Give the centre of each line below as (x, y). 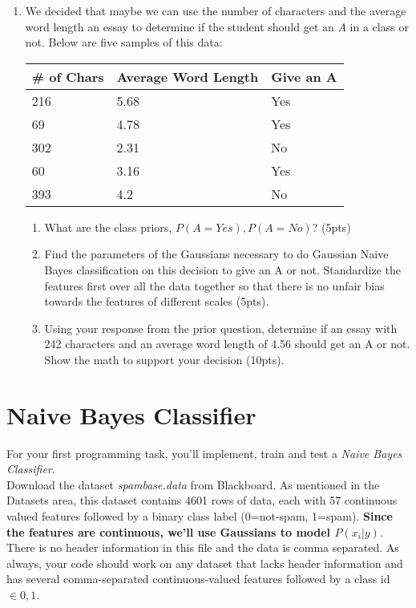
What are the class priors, (108, 227)
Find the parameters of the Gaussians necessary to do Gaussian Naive (216, 254)
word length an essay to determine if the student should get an (180, 26)
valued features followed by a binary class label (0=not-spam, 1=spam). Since (200, 516)
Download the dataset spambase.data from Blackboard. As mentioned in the (193, 484)
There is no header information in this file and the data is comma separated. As (203, 547)
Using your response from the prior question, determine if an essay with (221, 328)
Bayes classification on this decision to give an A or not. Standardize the (222, 269)
